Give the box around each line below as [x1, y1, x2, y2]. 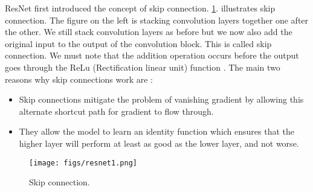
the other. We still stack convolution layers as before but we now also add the [5, 25, 292, 38]
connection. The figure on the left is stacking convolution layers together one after [5, 13, 309, 26]
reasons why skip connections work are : [5, 72, 153, 85]
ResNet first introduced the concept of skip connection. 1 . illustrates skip [5, 2, 276, 14]
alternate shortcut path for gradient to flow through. [19, 104, 214, 117]
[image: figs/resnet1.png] [29, 158, 137, 167]
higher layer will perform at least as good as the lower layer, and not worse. [19, 136, 299, 149]
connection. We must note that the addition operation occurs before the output [5, 49, 299, 62]
